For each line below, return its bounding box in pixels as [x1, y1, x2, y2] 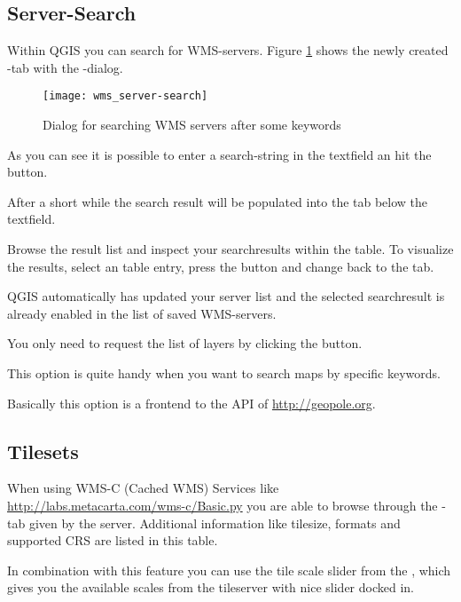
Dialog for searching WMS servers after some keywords [43, 115, 341, 134]
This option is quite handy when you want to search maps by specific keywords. [7, 363, 441, 382]
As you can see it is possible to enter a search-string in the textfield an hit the [7, 145, 432, 163]
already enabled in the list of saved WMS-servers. [7, 304, 277, 322]
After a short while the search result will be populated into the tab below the [7, 192, 428, 210]
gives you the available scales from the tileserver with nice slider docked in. [7, 578, 414, 597]
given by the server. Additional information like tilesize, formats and [28, 513, 401, 532]
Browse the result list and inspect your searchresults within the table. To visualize [7, 240, 454, 258]
